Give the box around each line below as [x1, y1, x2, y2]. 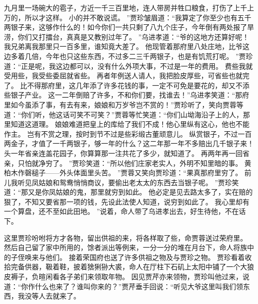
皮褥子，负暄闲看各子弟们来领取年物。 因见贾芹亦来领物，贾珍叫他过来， [4, 271, 243, 282]
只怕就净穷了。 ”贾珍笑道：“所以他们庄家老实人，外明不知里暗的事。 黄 [17, 157, 252, 168]
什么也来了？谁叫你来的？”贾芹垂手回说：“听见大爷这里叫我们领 [35, 281, 243, 291]
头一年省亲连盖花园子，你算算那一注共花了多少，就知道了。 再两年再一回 [4, 148, 243, 158]
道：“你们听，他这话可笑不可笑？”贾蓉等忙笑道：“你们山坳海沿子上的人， [4, 109, 243, 119]
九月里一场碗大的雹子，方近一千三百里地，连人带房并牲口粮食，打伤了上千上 [4, 2, 254, 12]
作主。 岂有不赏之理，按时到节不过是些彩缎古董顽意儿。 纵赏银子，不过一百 [4, 128, 252, 139]
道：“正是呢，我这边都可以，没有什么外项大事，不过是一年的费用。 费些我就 [4, 60, 253, 71]
